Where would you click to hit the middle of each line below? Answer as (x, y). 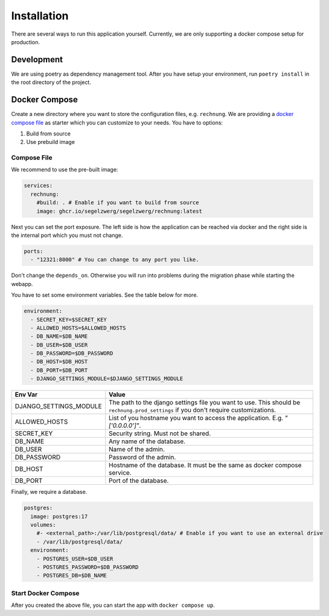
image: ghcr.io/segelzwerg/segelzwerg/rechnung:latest (119, 211)
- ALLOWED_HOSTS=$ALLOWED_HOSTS (78, 328)
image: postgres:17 (59, 516)
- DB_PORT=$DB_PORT (59, 370)
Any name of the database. (147, 441)
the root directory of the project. (51, 82)
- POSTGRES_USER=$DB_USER (75, 559)
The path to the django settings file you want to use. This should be (205, 403)
